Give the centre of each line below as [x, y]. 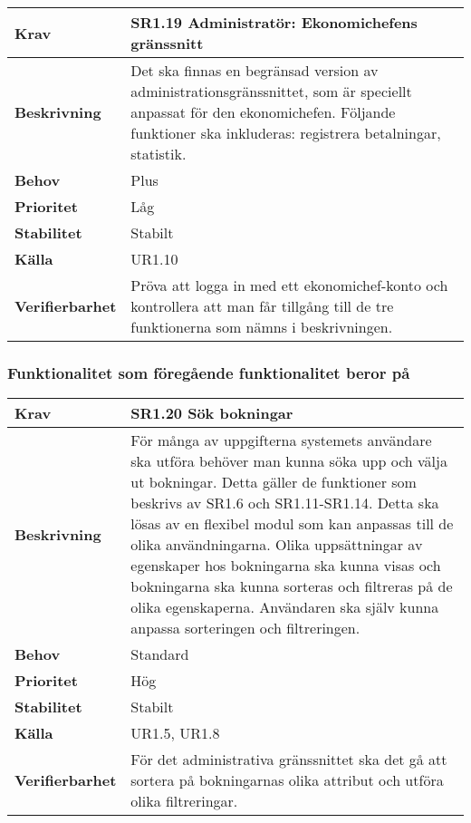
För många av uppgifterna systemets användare [281, 441]
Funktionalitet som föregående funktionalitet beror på [209, 372]
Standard [160, 654]
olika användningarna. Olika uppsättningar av [277, 545]
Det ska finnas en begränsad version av [255, 70]
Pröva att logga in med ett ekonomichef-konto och [289, 285]
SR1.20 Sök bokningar [212, 413]
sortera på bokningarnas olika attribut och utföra [287, 780]
